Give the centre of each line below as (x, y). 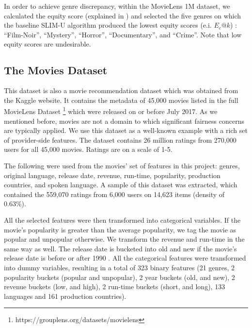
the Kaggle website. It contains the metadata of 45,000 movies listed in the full (121, 100)
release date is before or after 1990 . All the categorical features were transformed (125, 258)
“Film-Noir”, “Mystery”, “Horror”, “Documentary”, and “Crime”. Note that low (123, 34)
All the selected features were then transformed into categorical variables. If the (122, 220)
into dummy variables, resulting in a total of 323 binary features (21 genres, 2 (119, 267)
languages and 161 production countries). (65, 296)
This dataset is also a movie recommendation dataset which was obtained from (121, 90)
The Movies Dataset (56, 70)
